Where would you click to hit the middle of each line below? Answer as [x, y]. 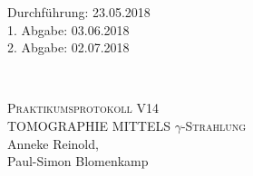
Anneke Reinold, [53, 143]
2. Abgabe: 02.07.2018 [68, 47]
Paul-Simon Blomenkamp [78, 161]
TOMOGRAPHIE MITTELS [89, 125]
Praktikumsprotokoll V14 [83, 108]
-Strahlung [214, 125]
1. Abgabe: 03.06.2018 [68, 29]
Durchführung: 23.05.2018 [79, 12]
